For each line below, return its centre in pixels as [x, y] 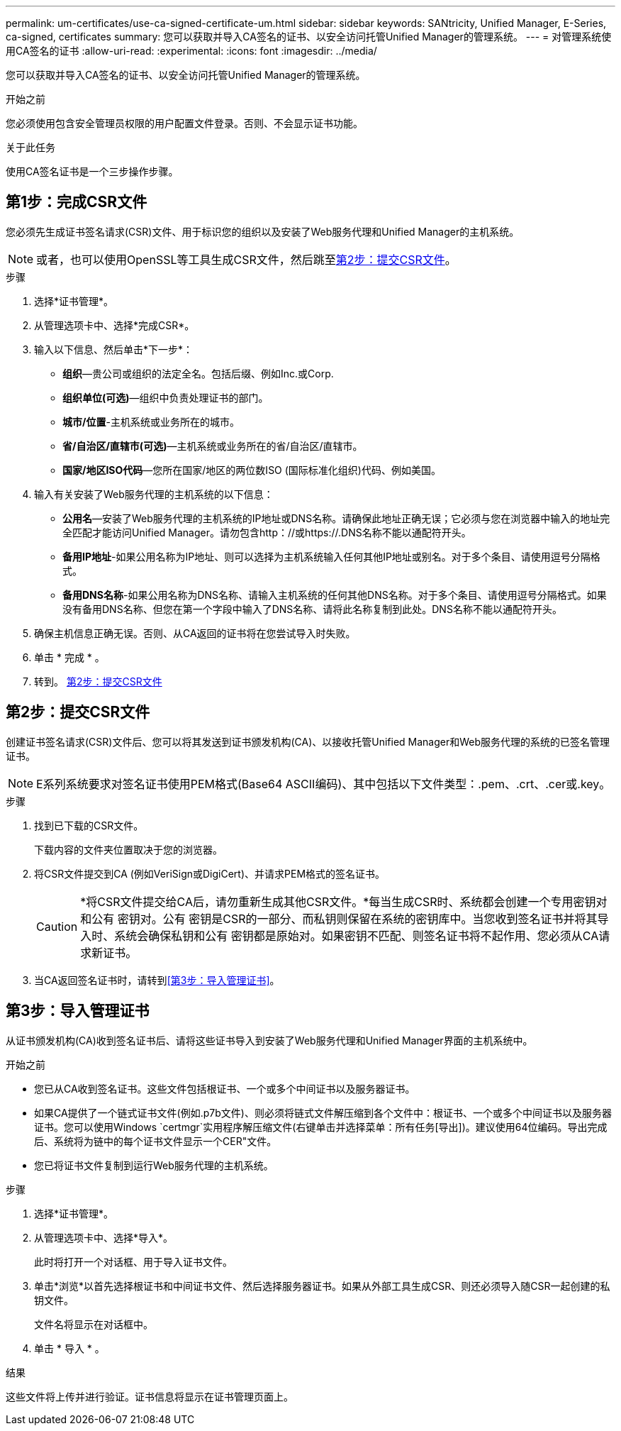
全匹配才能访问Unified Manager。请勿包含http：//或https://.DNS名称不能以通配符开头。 [267, 532]
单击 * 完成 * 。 [69, 657]
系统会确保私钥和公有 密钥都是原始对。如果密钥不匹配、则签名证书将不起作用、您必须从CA [357, 935]
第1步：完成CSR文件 [77, 202]
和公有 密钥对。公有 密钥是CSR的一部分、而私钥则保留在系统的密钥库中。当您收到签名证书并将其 [339, 918]
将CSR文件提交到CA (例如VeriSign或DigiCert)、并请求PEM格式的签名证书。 [210, 873]
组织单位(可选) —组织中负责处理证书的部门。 [166, 397]
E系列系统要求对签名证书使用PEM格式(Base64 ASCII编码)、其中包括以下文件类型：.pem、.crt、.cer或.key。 [324, 784]
